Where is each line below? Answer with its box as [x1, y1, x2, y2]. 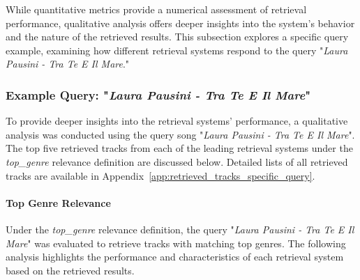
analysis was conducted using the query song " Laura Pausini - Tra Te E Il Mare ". [6, 127, 355, 141]
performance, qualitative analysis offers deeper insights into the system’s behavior [6, 15, 355, 30]
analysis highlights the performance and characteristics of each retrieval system [6, 249, 344, 264]
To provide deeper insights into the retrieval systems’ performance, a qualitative [6, 114, 348, 128]
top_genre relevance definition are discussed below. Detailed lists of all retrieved [6, 154, 348, 169]
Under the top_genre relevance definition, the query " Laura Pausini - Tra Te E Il [6, 221, 354, 236]
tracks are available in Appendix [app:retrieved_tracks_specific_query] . [6, 168, 315, 182]
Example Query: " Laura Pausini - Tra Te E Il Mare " [6, 86, 311, 103]
